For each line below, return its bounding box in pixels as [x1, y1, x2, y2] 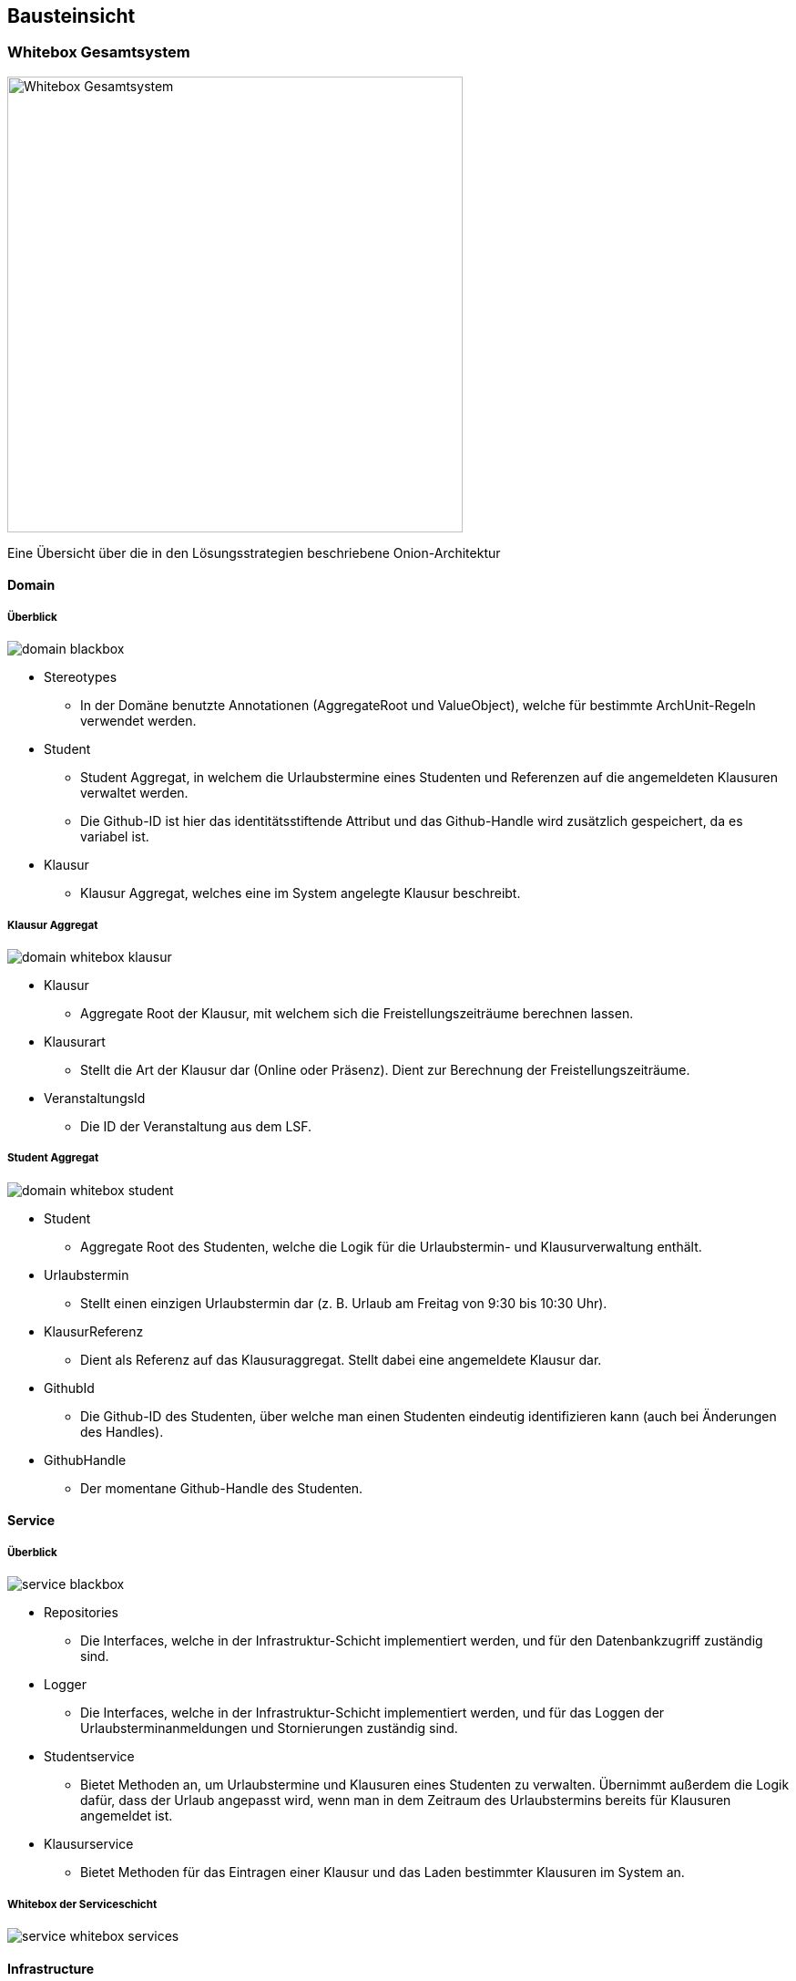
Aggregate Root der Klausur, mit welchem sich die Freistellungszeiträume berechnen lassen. [80, 1005, 634, 1021]
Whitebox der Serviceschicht [7, 1897, 158, 1911]
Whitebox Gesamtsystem [7, 43, 190, 62]
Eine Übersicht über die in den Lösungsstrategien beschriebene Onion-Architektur [7, 544, 501, 561]
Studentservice [44, 1749, 135, 1765]
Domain [7, 577, 56, 593]
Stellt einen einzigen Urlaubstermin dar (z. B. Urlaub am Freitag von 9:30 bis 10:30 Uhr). [80, 1295, 607, 1311]
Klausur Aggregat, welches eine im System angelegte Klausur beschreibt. [80, 885, 521, 902]
